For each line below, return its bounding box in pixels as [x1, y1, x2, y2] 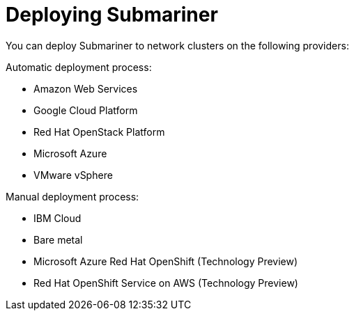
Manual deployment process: [6, 190, 139, 203]
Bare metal [33, 233, 83, 246]
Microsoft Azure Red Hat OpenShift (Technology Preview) [33, 255, 298, 267]
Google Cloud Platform [33, 104, 138, 116]
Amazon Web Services [33, 82, 138, 95]
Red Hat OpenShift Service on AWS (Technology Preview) [33, 276, 298, 289]
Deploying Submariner [6, 3, 218, 26]
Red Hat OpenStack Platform [33, 125, 165, 138]
